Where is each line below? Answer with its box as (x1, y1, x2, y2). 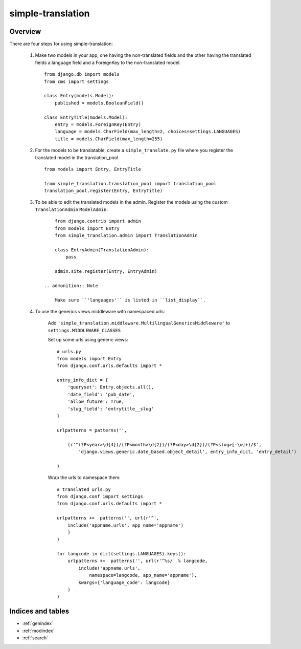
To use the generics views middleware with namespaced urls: (35, 308, 166, 314)
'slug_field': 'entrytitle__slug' (67, 406, 154, 412)
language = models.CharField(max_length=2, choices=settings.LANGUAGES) (54, 128, 241, 135)
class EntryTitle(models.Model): (44, 114, 128, 120)
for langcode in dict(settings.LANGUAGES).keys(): (57, 551, 187, 557)
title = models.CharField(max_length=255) (54, 136, 163, 142)
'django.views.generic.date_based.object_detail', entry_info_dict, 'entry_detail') (78, 448, 297, 455)
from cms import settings (44, 78, 109, 84)
